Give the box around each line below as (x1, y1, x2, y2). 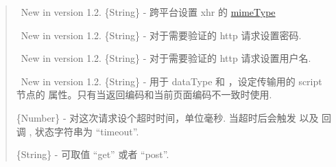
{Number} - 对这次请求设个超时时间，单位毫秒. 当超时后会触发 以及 (16, 110, 319, 124)
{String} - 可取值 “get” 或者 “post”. (16, 147, 169, 162)
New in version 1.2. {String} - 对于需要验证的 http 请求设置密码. (21, 27, 302, 42)
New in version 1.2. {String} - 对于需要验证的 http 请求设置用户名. (21, 51, 311, 65)
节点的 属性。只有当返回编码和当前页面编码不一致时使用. (16, 87, 272, 102)
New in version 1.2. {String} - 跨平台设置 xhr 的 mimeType (21, 5, 276, 19)
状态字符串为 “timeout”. (35, 124, 139, 138)
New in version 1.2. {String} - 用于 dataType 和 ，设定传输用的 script (21, 74, 322, 88)
